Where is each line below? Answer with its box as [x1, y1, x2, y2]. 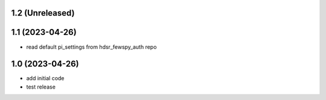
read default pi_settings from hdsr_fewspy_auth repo [26, 43, 157, 51]
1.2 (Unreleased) [11, 8, 75, 18]
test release [26, 83, 56, 90]
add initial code [26, 75, 65, 82]
